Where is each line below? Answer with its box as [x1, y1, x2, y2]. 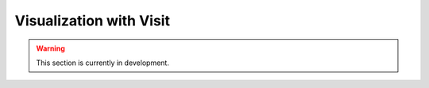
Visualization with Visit [14, 12, 171, 29]
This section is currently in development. [36, 58, 170, 67]
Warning [36, 44, 65, 53]
